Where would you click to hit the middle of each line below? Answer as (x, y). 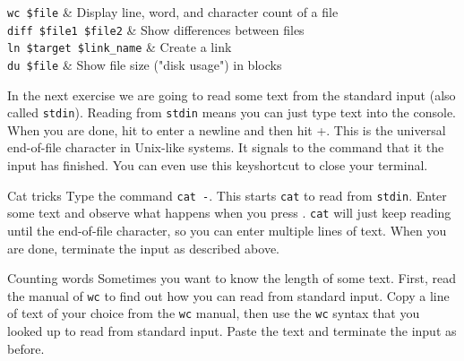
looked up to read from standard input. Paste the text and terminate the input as (232, 331)
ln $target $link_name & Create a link (120, 47)
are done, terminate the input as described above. (143, 248)
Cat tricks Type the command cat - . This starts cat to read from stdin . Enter (227, 195)
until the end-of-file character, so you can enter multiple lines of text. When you (227, 230)
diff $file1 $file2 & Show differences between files (156, 29)
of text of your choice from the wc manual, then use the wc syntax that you (214, 313)
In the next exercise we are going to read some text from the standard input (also (232, 95)
